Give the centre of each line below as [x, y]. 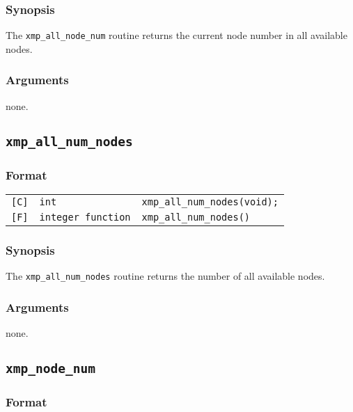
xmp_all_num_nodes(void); [210, 201]
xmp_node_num [50, 368]
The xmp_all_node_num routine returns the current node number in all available [176, 35]
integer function [85, 217]
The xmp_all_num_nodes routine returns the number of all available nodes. [165, 276]
